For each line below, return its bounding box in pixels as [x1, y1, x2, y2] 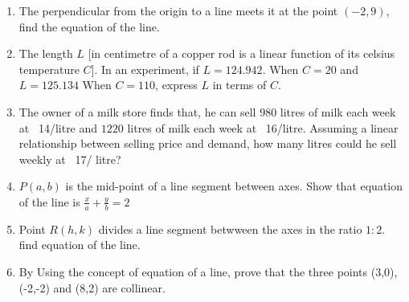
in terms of [212, 76, 267, 93]
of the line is [18, 193, 80, 210]
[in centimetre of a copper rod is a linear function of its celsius [88, 45, 395, 62]
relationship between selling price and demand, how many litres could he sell [18, 135, 397, 152]
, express [155, 76, 198, 93]
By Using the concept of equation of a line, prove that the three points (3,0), [18, 263, 398, 280]
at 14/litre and [18, 119, 98, 136]
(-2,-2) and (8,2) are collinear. [18, 279, 166, 296]
